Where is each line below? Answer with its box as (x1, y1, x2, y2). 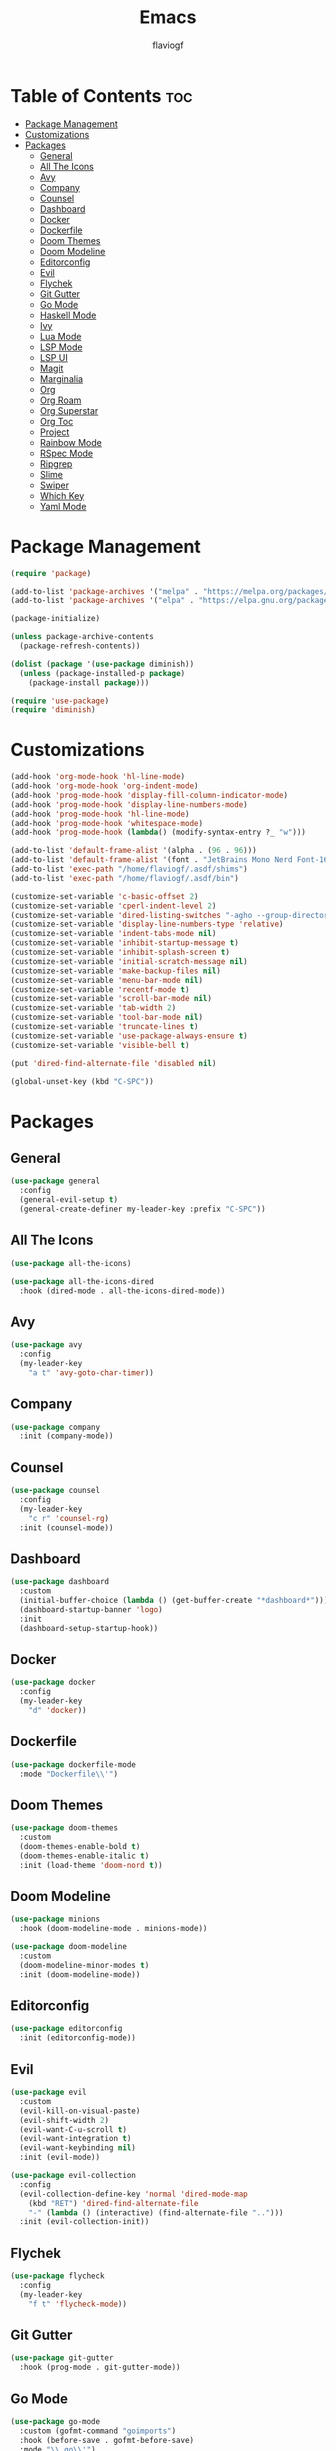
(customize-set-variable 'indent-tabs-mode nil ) (10, 929, 217, 939)
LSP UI (39, 351, 68, 363)
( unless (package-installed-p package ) (19, 668, 186, 678)
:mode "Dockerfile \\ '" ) (19, 1769, 118, 1779)
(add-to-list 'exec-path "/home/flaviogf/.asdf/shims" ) (10, 864, 248, 875)
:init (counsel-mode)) (19, 1522, 114, 1533)
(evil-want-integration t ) (19, 2134, 132, 2144)
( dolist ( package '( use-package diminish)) (10, 659, 195, 669)
